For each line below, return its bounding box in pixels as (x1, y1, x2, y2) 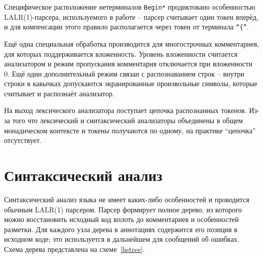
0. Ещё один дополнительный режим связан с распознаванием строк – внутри (4, 68, 245, 79)
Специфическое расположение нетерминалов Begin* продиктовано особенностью (4, 2, 255, 12)
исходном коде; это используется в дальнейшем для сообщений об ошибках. (4, 234, 240, 244)
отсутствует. (4, 135, 42, 145)
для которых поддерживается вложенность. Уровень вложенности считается (4, 48, 238, 59)
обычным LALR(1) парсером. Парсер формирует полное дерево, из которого (4, 204, 242, 214)
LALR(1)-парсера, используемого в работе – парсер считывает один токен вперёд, (4, 11, 258, 22)
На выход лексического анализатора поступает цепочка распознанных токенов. (4, 105, 247, 116)
